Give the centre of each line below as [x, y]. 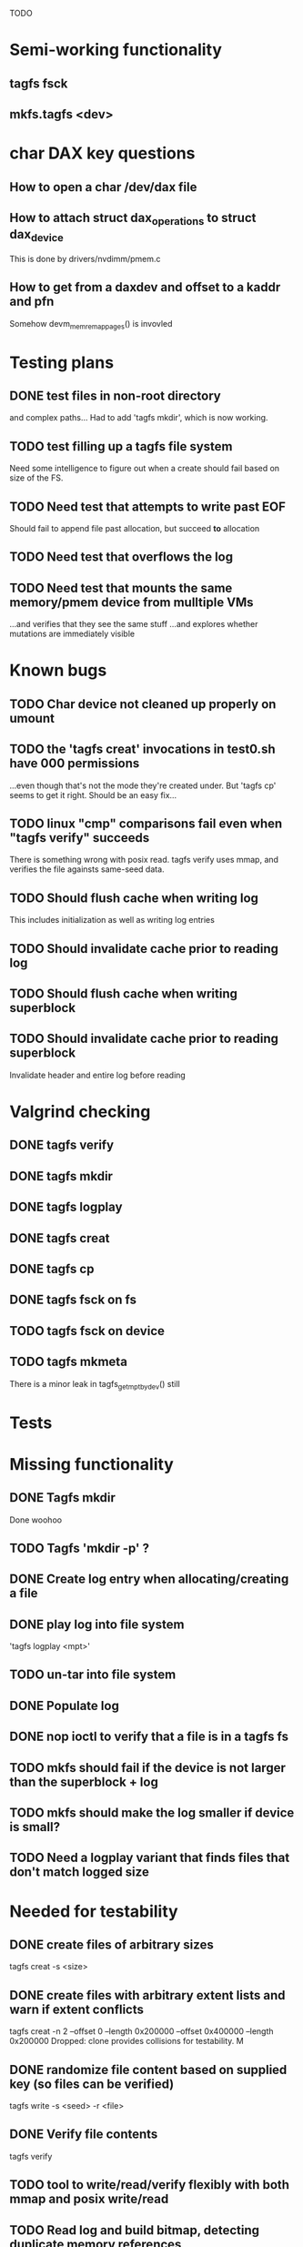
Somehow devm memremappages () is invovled [91, 324]
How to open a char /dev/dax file [103, 187]
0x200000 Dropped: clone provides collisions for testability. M [126, 2041]
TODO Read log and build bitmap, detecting [135, 2230]
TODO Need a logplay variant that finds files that [150, 1858]
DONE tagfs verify [62, 1145]
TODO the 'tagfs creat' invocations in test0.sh [142, 749]
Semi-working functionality [116, 50]
